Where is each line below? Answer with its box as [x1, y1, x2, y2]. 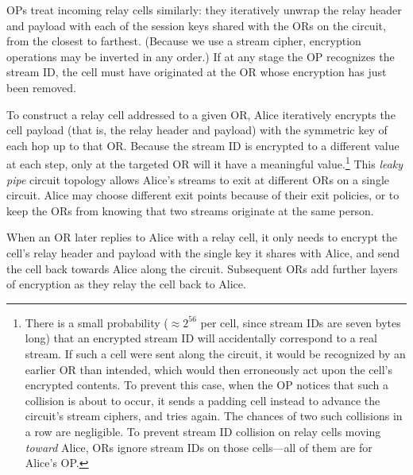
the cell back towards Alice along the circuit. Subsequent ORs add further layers [6, 260, 398, 276]
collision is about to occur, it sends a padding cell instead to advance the [25, 392, 380, 408]
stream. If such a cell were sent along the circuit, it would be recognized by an [25, 345, 406, 361]
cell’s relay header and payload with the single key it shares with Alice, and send [6, 244, 400, 261]
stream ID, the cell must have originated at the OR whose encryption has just [6, 64, 387, 80]
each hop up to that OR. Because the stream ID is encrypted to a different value [6, 137, 399, 153]
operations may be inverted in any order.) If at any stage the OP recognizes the [6, 48, 395, 64]
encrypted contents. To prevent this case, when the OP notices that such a [25, 377, 388, 393]
